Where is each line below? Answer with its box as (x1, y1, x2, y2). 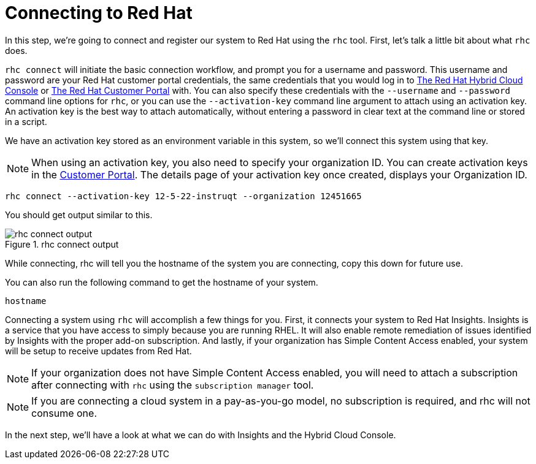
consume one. (31, 406, 97, 419)
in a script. (5, 116, 47, 127)
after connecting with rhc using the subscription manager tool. (31, 378, 314, 391)
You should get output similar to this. (5, 209, 153, 220)
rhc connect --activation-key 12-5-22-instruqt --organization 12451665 (5, 191, 362, 201)
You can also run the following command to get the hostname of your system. (5, 276, 318, 287)
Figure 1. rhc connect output (5, 238, 119, 249)
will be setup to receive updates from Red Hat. (5, 345, 192, 356)
